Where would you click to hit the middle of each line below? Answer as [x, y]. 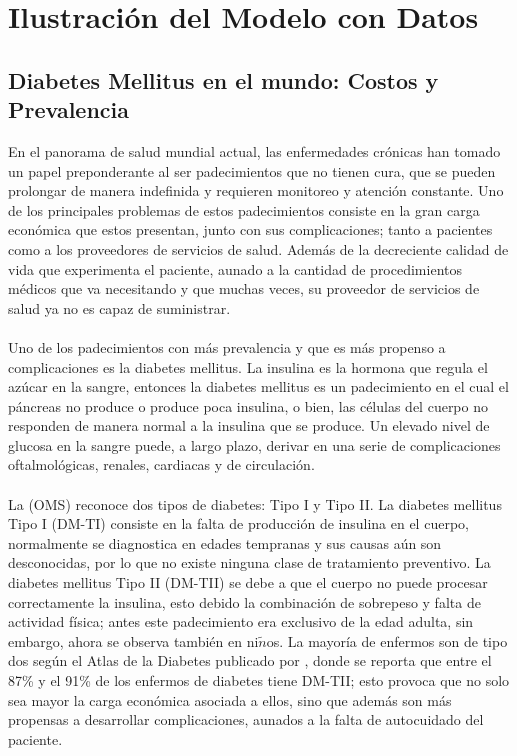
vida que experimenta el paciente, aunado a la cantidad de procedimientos [235, 268]
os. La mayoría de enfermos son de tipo [387, 640]
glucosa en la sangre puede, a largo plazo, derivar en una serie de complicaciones [254, 444]
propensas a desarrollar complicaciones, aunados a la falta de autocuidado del [246, 719]
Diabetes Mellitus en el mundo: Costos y [223, 79]
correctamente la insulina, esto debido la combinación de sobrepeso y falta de [244, 601]
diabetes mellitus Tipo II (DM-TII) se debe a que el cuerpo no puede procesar [248, 582]
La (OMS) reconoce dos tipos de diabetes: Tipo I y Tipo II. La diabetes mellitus [255, 503]
